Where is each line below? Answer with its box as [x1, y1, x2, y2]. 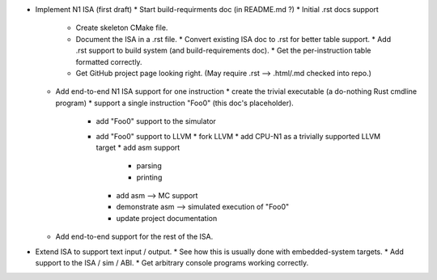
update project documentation [116, 213, 218, 223]
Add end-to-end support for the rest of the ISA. [55, 231, 214, 242]
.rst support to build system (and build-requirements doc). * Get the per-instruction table [75, 45, 371, 56]
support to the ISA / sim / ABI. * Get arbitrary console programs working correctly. [35, 258, 309, 268]
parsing [136, 161, 162, 171]
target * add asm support [95, 142, 180, 152]
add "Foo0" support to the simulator [95, 117, 216, 126]
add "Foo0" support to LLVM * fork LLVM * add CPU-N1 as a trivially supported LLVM [95, 131, 380, 141]
